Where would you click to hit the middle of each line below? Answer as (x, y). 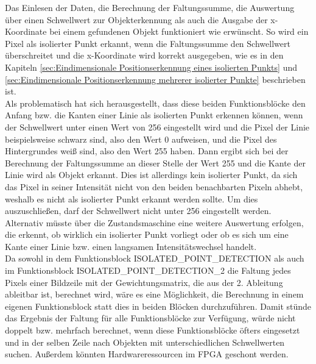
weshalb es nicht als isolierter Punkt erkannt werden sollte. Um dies (132, 198)
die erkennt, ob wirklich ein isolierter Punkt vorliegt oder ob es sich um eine (147, 234)
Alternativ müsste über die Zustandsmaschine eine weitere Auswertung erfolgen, (154, 222)
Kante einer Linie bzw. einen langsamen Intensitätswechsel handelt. (131, 246)
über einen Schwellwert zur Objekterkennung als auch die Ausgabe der (136, 19)
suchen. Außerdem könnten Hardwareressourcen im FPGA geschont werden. (147, 354)
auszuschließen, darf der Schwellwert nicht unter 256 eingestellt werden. (138, 211)
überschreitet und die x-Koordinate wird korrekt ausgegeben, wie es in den (144, 55)
